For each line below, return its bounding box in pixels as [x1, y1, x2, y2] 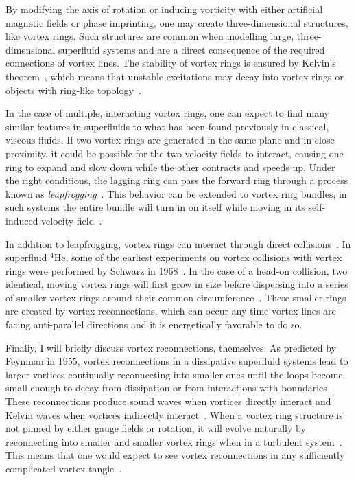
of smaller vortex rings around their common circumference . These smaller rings [5, 290, 346, 304]
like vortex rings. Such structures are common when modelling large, [5, 29, 294, 43]
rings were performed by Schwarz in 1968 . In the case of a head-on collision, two [5, 263, 348, 277]
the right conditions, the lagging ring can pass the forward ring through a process [5, 173, 348, 187]
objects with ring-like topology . [5, 82, 141, 97]
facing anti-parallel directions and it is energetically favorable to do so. [5, 317, 302, 332]
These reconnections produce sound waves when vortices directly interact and [5, 394, 331, 409]
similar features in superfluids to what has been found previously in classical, [5, 119, 329, 133]
